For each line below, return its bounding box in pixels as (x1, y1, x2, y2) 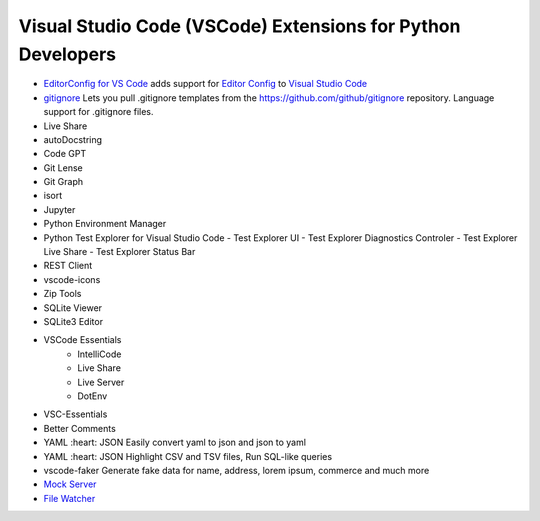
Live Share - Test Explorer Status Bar (43, 246, 196, 258)
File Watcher (43, 492, 96, 504)
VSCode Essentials (43, 334, 122, 346)
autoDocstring (43, 133, 103, 145)
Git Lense (43, 161, 84, 174)
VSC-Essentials (43, 408, 108, 420)
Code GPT (43, 148, 87, 160)
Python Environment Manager (43, 218, 167, 230)
